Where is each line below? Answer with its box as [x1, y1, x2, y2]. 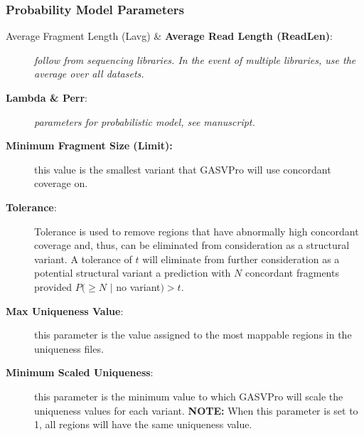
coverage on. [34, 176, 88, 191]
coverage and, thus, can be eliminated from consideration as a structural [34, 238, 350, 252]
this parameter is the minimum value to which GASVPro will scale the [34, 388, 343, 403]
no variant [116, 279, 161, 294]
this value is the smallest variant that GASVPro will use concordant [34, 161, 331, 176]
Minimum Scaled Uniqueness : [6, 365, 154, 380]
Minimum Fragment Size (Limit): [6, 138, 173, 153]
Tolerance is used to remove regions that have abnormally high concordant [34, 223, 359, 238]
